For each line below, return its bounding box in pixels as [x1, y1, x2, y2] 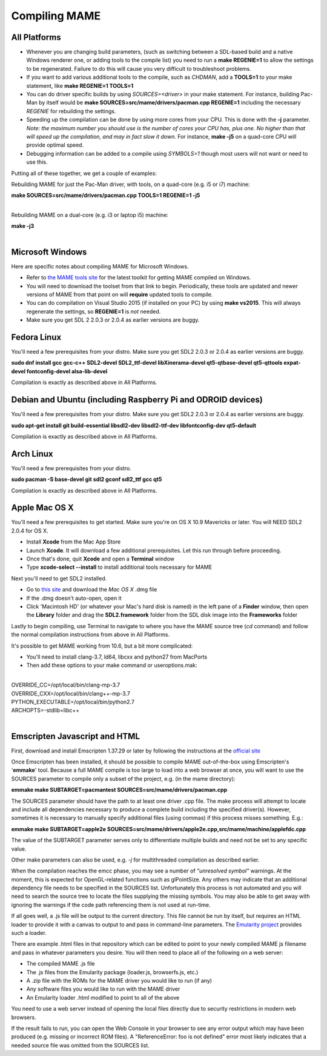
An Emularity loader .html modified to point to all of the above [26, 994, 180, 1001]
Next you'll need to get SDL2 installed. [11, 574, 107, 582]
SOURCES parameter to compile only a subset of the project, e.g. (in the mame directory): [11, 775, 236, 782]
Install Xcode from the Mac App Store [26, 538, 121, 545]
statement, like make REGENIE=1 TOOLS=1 [26, 82, 134, 89]
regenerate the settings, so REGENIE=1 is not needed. [26, 308, 161, 315]
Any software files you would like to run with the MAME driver [26, 985, 180, 993]
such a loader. [11, 929, 47, 937]
